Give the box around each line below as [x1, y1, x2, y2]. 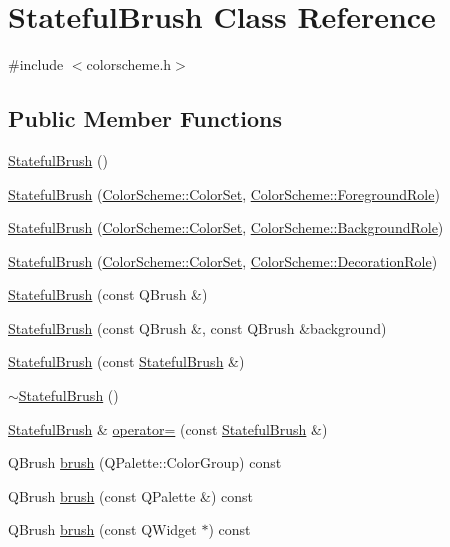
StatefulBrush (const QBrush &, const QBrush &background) [8, 317, 387, 338]
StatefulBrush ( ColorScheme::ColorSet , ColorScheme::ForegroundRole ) [8, 183, 440, 204]
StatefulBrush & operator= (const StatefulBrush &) [8, 418, 328, 439]
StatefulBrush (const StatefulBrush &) [8, 351, 245, 372]
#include [8, 54, 64, 75]
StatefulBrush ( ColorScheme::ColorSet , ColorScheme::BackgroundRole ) [8, 217, 444, 238]
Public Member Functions [8, 103, 282, 134]
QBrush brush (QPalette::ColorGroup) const [8, 452, 282, 473]
